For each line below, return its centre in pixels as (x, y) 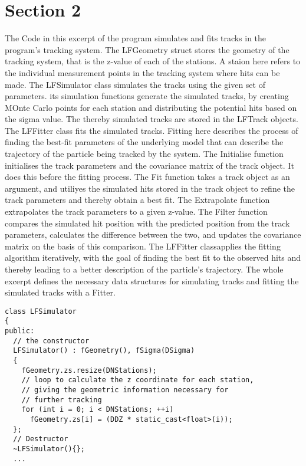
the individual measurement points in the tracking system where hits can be (142, 72)
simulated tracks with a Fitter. (60, 292)
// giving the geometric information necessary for (125, 390)
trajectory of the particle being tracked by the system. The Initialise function (144, 154)
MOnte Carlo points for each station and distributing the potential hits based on (151, 107)
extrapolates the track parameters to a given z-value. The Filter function (136, 211)
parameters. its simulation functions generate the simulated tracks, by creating (147, 96)
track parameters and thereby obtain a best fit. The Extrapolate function (137, 200)
